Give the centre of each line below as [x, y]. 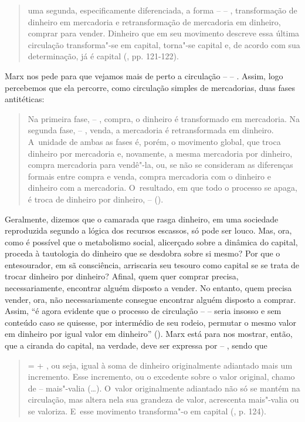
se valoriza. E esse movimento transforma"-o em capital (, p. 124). [147, 411]
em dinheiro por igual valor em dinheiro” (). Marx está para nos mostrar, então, [149, 334]
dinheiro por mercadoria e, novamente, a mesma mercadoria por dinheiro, [160, 153]
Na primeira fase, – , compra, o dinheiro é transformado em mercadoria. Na [164, 118]
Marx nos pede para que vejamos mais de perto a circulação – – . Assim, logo [144, 75]
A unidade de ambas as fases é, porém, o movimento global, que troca [154, 141]
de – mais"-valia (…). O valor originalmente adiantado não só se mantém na [164, 388]
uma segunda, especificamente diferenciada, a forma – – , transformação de [162, 10]
